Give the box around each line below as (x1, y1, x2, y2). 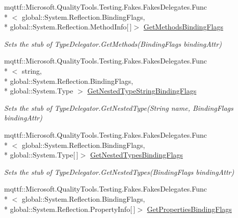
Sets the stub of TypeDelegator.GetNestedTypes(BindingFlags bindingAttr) (4, 166, 234, 177)
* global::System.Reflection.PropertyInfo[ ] (4, 203, 136, 214)
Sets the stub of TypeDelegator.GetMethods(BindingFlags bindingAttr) (4, 38, 222, 49)
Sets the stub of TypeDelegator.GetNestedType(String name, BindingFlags (4, 102, 233, 113)
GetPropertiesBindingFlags (147, 203, 232, 214)
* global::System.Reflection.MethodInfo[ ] (4, 21, 132, 32)
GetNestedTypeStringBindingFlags (87, 85, 197, 96)
